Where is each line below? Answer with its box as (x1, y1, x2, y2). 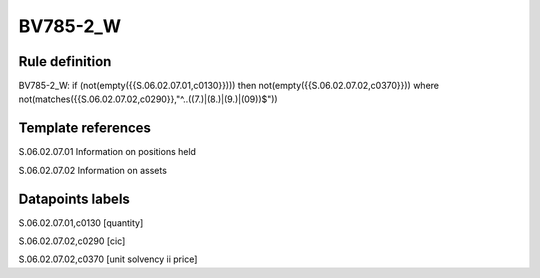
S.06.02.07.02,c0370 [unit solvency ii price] (18, 253, 198, 265)
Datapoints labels (18, 190, 130, 207)
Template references (18, 120, 152, 137)
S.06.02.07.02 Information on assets (18, 164, 167, 176)
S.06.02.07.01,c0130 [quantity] (18, 216, 144, 229)
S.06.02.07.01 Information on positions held (18, 146, 197, 158)
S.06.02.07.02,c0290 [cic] (18, 235, 126, 247)
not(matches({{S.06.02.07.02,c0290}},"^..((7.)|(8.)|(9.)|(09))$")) (18, 93, 279, 105)
